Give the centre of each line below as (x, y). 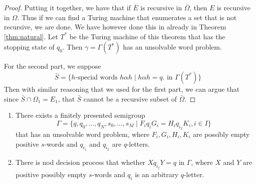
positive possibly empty (51, 174)
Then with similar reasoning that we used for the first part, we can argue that (122, 89)
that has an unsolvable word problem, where (82, 134)
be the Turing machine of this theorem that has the (147, 36)
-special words (96, 77)
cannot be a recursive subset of (130, 98)
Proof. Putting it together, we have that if (67, 7)
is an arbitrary (157, 174)
